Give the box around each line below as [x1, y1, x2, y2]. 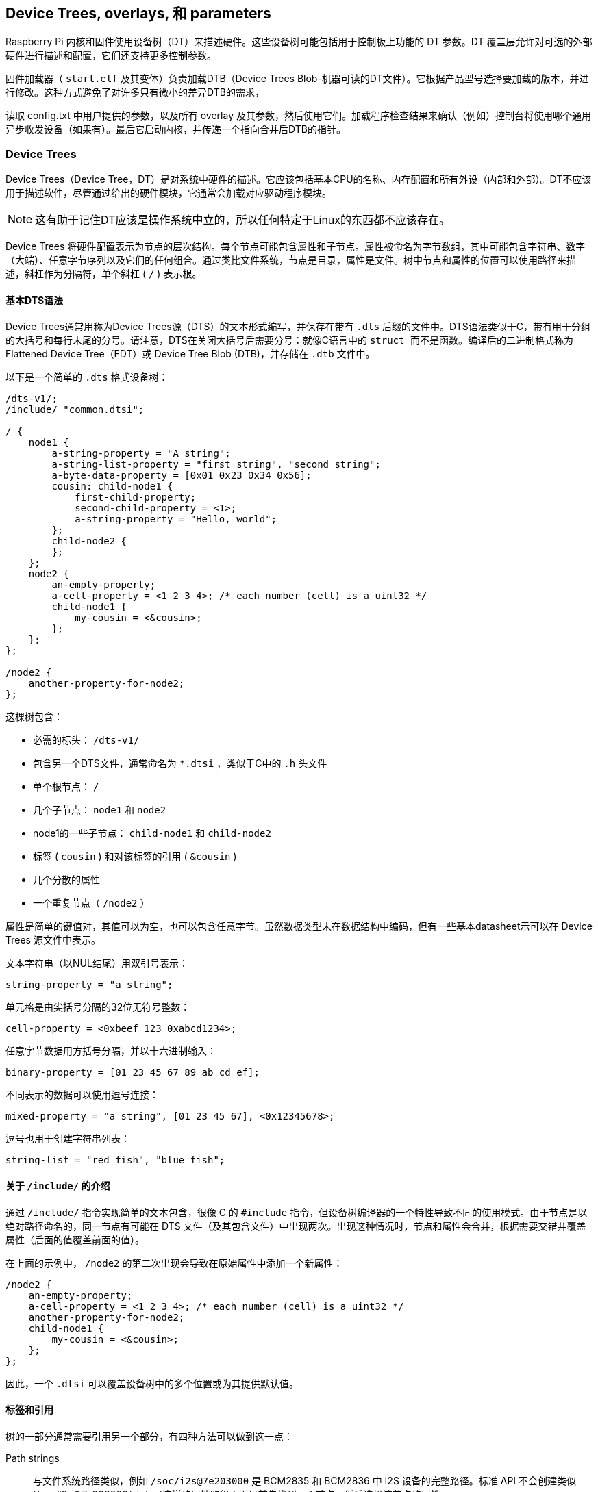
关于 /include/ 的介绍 [5, 1180, 110, 1191]
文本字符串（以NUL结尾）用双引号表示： [5, 957, 188, 970]
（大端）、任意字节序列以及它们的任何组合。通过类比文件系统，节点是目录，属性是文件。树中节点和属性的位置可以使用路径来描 [5, 254, 576, 266]
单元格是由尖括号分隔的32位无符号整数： [5, 1001, 190, 1013]
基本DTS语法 [5, 294, 64, 306]
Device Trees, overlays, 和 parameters [5, 5, 271, 22]
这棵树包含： [5, 711, 63, 723]
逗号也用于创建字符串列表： [5, 1133, 130, 1145]
